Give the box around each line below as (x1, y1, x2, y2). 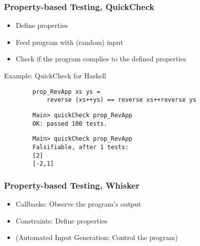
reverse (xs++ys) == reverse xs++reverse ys (46, 96, 197, 104)
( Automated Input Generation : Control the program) (15, 232, 178, 243)
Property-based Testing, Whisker (4, 179, 140, 191)
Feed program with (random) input (15, 36, 123, 47)
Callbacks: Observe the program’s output (15, 199, 141, 209)
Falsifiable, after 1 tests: (32, 143, 129, 151)
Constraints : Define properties (15, 215, 107, 226)
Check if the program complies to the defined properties (15, 53, 187, 64)
